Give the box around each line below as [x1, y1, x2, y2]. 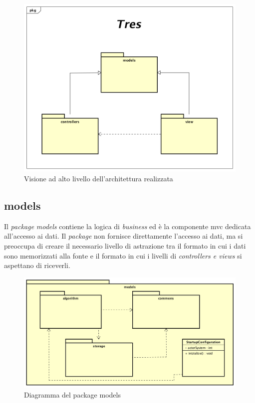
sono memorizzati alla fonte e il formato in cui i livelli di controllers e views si [4, 250, 242, 261]
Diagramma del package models [24, 389, 121, 400]
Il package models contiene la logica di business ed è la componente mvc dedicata [4, 221, 251, 231]
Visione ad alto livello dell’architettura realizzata [24, 173, 173, 183]
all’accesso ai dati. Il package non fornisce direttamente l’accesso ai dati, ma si [4, 231, 243, 241]
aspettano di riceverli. [4, 260, 70, 270]
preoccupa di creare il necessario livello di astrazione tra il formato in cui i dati [4, 240, 246, 251]
